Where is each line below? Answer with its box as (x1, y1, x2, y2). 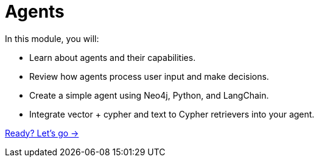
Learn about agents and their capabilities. (29, 52, 196, 63)
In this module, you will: (5, 33, 99, 44)
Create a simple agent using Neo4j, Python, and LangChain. (29, 90, 269, 100)
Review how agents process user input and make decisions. (29, 71, 269, 82)
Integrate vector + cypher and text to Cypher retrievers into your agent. (29, 108, 315, 119)
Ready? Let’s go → (5, 127, 79, 138)
